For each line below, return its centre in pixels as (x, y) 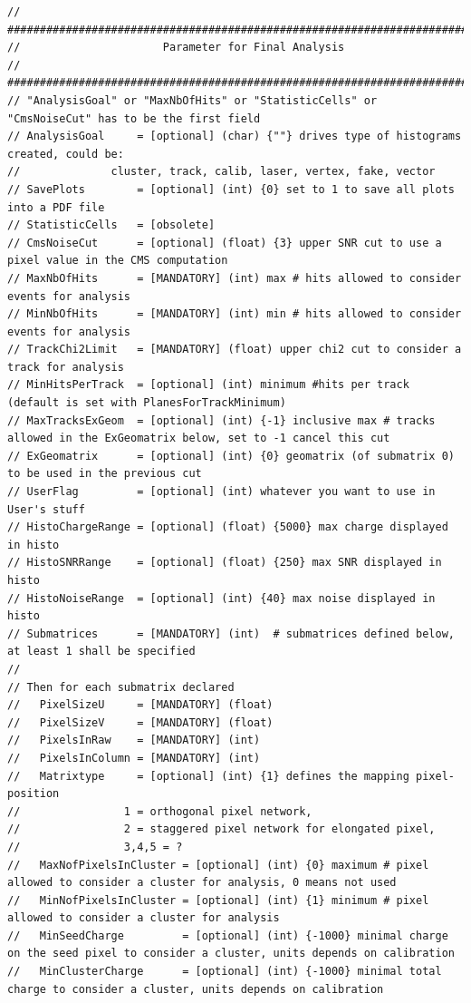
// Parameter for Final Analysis (176, 48)
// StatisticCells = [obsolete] (111, 225)
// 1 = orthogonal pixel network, (160, 811)
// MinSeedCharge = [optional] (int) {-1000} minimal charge (228, 935)
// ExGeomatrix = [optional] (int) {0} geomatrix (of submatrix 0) (231, 456)
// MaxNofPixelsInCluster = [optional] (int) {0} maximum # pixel (218, 865)
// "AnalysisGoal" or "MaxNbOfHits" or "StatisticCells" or (192, 100)
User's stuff (46, 509)
